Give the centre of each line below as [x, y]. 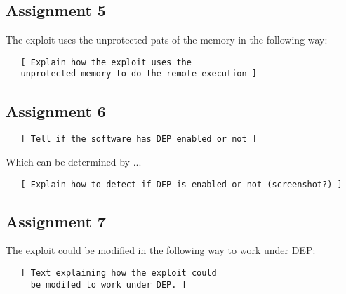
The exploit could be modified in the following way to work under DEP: [161, 250]
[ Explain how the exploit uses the [106, 62]
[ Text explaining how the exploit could [119, 273]
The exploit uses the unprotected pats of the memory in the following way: [167, 40]
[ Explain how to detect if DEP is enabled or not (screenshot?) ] [181, 184]
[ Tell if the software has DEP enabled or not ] [139, 139]
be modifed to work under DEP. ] [108, 285]
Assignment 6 [56, 111]
